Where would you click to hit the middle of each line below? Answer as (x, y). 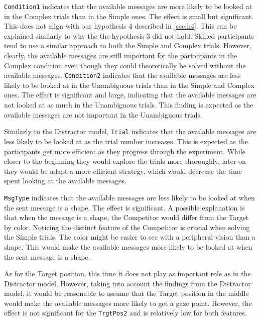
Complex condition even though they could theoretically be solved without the (125, 65)
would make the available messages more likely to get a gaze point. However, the (128, 303)
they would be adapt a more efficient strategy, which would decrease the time (123, 171)
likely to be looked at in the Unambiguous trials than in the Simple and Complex (129, 85)
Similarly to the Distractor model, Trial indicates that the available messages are (130, 131)
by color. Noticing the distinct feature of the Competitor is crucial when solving (127, 227)
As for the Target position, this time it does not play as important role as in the (127, 274)
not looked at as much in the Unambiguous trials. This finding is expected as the (129, 105)
